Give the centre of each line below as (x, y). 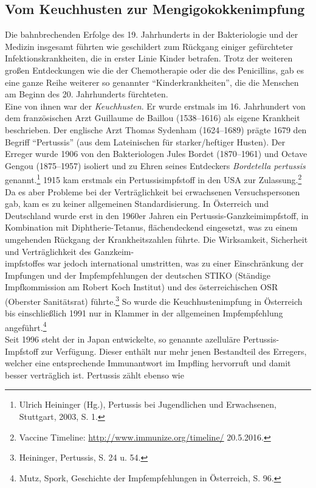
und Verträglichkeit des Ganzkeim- (70, 251)
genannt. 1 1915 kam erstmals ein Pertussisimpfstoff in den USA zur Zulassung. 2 (153, 179)
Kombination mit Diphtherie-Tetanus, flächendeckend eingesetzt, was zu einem (151, 227)
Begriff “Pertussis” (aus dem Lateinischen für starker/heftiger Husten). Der (145, 141)
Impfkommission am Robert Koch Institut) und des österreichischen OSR (142, 287)
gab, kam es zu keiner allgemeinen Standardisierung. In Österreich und (137, 204)
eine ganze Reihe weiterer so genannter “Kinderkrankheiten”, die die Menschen (152, 82)
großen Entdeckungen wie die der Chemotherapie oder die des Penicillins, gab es (154, 70)
